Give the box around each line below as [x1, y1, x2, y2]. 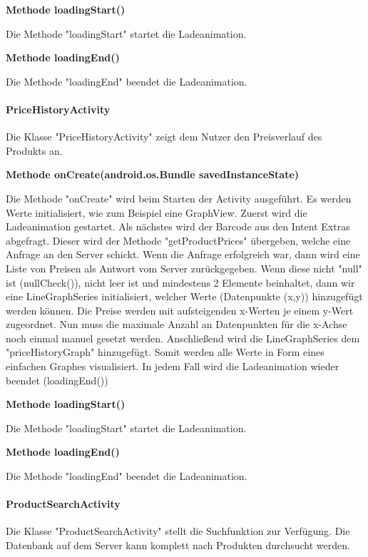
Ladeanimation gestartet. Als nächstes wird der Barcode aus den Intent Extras [6, 219, 350, 234]
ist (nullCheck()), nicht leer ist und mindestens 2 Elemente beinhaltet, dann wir [6, 275, 355, 290]
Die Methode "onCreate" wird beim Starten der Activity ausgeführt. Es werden [6, 190, 352, 205]
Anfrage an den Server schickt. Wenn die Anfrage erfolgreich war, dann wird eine [6, 247, 360, 262]
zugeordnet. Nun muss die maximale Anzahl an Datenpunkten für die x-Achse [6, 317, 347, 332]
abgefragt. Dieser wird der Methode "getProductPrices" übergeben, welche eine [6, 232, 351, 247]
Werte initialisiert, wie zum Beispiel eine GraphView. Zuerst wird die [6, 205, 307, 220]
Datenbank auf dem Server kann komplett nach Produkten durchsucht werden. [6, 538, 350, 553]
